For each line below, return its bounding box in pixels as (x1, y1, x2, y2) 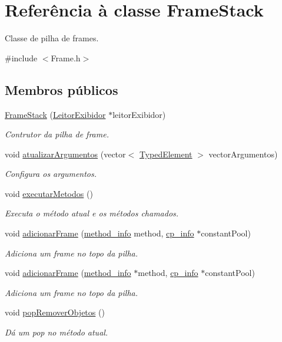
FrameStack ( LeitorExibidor (5, 108, 106, 120)
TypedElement (139, 147, 193, 160)
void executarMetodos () (5, 187, 93, 199)
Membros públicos (5, 80, 118, 98)
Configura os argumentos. (5, 167, 97, 180)
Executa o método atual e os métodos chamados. (5, 207, 179, 219)
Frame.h (51, 51, 81, 64)
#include (5, 51, 38, 64)
